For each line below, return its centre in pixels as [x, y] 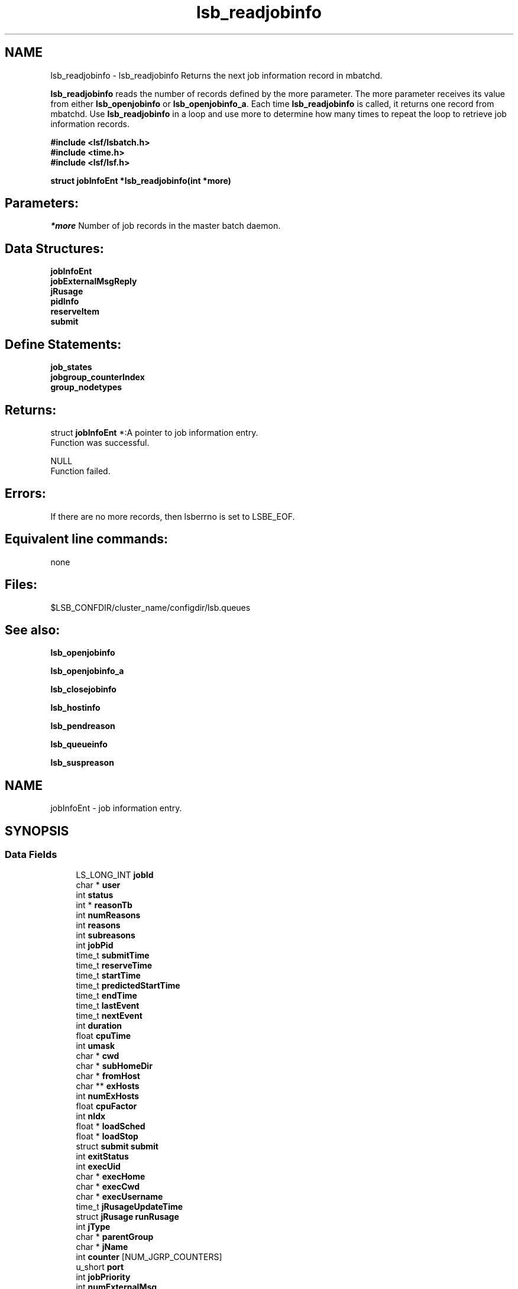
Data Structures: [54, 248]
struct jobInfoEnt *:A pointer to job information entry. [154, 432]
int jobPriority [103, 1277]
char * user [98, 885]
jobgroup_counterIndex [98, 377]
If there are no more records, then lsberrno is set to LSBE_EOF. [173, 516]
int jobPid [95, 945]
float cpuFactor [106, 1106]
